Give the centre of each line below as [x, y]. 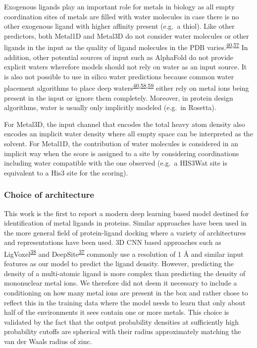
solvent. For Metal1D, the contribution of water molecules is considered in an [121, 144]
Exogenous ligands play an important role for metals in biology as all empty [120, 6]
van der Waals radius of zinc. [48, 341]
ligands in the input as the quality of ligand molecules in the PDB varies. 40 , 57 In [126, 47]
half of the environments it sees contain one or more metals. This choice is [117, 312]
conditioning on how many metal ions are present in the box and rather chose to [126, 293]
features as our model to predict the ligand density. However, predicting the [119, 263]
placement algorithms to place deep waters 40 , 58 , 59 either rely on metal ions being [127, 87]
